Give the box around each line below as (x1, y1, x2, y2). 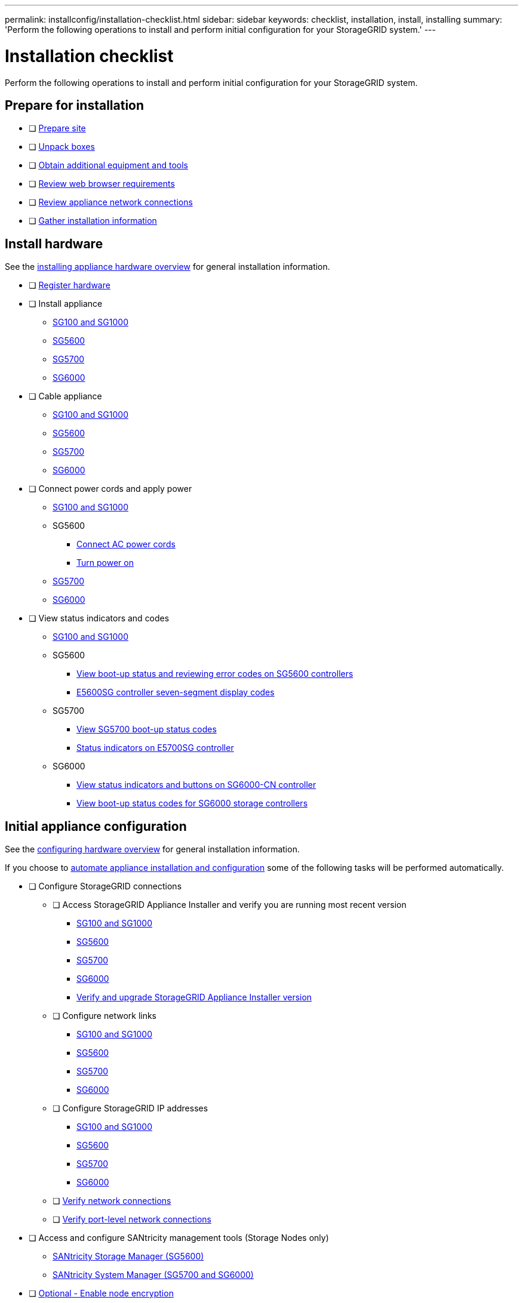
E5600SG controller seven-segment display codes (76, 687, 275, 698)
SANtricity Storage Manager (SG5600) (53, 1251, 204, 1262)
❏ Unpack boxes (29, 141, 95, 152)
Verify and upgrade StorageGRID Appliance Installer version (76, 992, 312, 1003)
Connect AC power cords (76, 539, 176, 550)
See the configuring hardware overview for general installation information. (5, 844, 300, 855)
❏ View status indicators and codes (29, 613, 170, 624)
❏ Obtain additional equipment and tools (29, 160, 188, 171)
